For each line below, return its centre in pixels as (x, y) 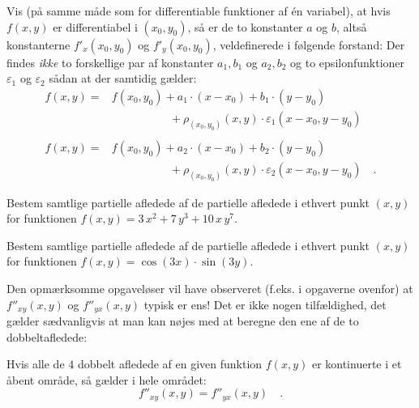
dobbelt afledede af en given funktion (170, 364)
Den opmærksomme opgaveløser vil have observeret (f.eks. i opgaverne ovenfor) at (210, 289)
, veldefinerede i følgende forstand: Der (309, 44)
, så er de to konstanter (245, 26)
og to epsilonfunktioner (348, 62)
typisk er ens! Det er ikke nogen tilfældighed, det (265, 304)
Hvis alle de (36, 364)
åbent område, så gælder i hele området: (107, 379)
